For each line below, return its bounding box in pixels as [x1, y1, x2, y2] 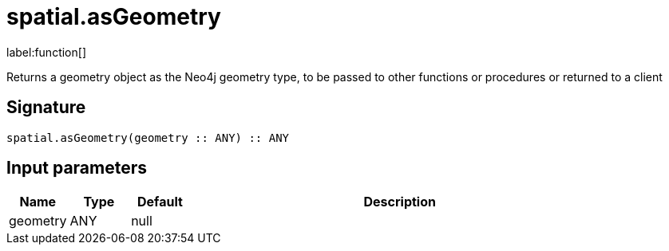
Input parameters [6, 158, 148, 178]
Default [137, 194, 183, 210]
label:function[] [6, 45, 86, 59]
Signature [6, 97, 86, 118]
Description [363, 194, 436, 210]
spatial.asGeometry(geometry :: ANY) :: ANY [6, 131, 290, 144]
